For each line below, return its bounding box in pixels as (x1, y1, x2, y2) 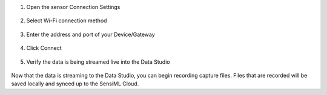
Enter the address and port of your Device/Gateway (26, 31, 156, 38)
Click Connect (26, 44, 62, 52)
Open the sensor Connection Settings (26, 4, 121, 10)
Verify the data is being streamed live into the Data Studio (26, 58, 170, 66)
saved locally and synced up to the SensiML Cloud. (11, 80, 139, 87)
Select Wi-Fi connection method (26, 17, 107, 24)
